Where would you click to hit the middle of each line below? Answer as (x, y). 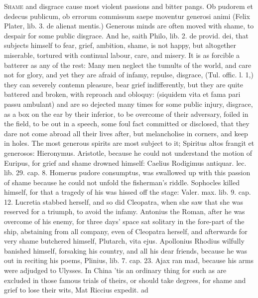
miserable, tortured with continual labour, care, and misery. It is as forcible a (122, 55)
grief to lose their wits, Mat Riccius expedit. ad (76, 290)
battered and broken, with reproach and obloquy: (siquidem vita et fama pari (122, 94)
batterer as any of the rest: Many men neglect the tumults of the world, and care (128, 65)
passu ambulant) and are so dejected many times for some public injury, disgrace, (129, 104)
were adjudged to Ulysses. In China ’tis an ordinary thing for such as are (115, 270)
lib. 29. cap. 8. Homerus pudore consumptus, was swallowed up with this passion (127, 172)
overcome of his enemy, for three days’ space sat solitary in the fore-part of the (124, 221)
